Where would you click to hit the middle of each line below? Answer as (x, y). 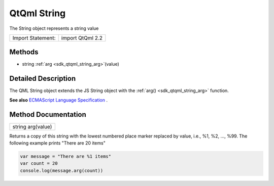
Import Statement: (34, 38)
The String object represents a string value (54, 28)
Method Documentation (48, 114)
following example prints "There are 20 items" (58, 143)
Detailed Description (43, 79)
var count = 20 (39, 164)
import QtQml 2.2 (82, 38)
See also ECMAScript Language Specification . (59, 100)
